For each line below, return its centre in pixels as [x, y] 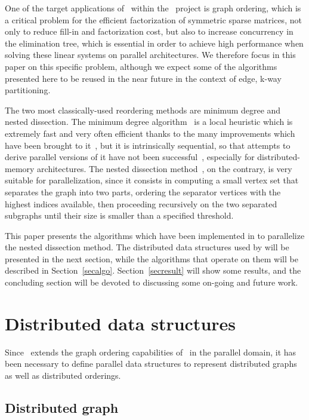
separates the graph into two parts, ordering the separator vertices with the [143, 191]
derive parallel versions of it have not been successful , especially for [130, 157]
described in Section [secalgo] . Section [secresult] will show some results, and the [153, 270]
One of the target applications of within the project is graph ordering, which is [153, 8]
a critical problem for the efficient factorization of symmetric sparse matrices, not [153, 19]
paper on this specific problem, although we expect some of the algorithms [141, 66]
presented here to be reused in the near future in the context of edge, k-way [143, 78]
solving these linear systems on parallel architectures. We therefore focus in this [150, 55]
